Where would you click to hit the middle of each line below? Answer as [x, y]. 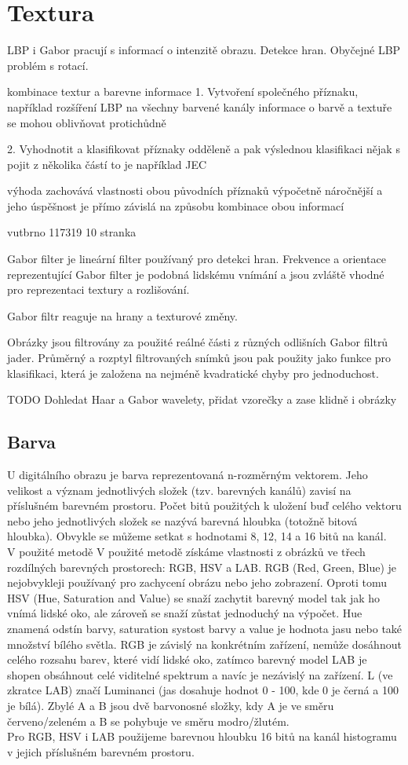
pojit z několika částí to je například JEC [107, 164]
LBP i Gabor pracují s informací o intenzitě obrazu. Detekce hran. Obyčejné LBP [204, 50]
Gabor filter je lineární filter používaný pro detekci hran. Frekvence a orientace [197, 259]
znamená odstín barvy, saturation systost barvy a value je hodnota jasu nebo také [205, 628]
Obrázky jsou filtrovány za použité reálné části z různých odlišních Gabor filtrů [198, 342]
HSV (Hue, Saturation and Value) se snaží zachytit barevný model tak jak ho [194, 597]
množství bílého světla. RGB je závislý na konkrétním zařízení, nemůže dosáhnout [204, 644]
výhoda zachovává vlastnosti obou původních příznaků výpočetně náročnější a [195, 190]
